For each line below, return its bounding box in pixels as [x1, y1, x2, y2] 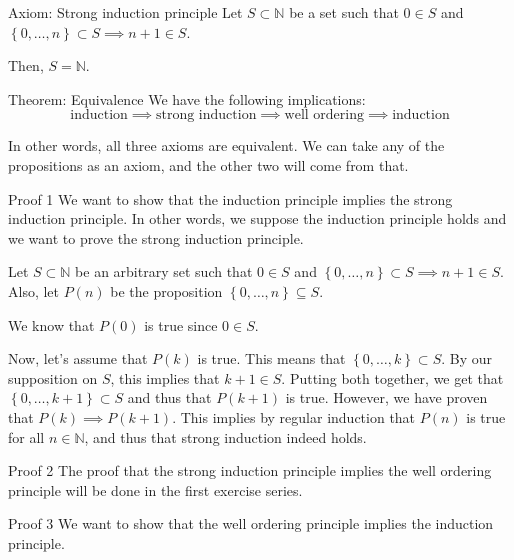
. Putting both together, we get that [281, 367, 504, 388]
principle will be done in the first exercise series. [8, 479, 303, 500]
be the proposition [110, 280, 223, 301]
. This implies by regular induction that [172, 406, 416, 427]
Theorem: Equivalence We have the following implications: [8, 88, 366, 109]
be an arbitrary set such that [75, 261, 253, 282]
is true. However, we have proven [285, 387, 488, 408]
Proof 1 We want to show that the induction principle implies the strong [8, 188, 453, 209]
